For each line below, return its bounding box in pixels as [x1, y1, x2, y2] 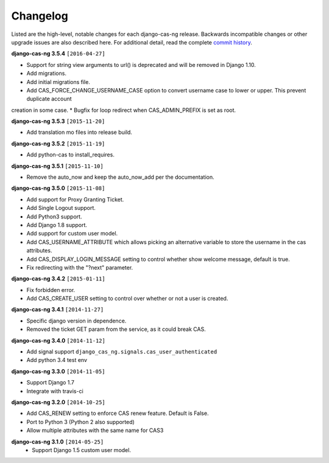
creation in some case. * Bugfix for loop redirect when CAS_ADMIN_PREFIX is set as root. [11, 106, 236, 114]
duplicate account [26, 95, 73, 103]
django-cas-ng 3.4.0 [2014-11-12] [11, 336, 106, 344]
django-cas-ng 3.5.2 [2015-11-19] [11, 140, 105, 147]
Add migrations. [26, 70, 67, 77]
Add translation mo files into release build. [26, 128, 132, 136]
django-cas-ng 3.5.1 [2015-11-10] [11, 162, 104, 170]
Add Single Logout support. [26, 204, 96, 212]
